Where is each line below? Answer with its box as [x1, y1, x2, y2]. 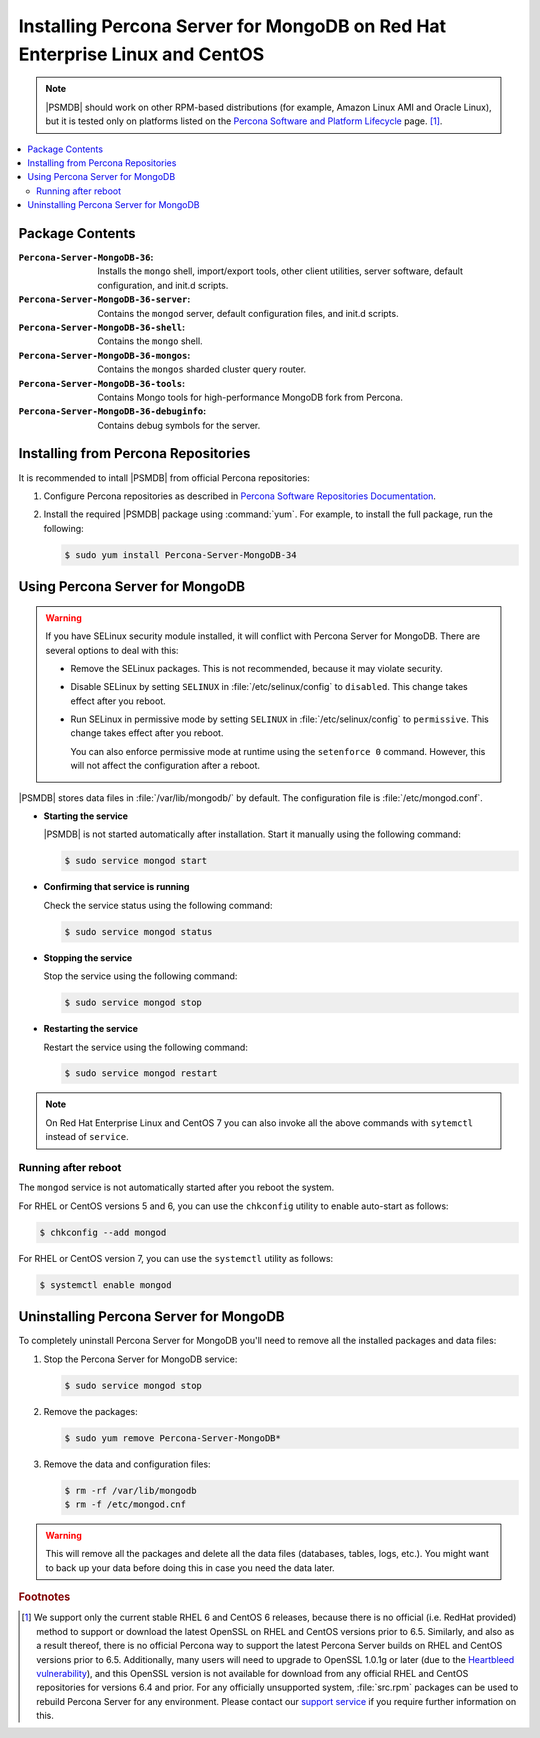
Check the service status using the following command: [43, 899, 273, 911]
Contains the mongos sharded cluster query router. [97, 363, 307, 375]
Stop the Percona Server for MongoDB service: [43, 1353, 238, 1365]
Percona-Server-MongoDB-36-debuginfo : [18, 405, 207, 417]
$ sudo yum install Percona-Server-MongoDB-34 [64, 549, 297, 560]
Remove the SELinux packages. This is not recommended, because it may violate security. [70, 662, 444, 674]
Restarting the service [43, 1023, 139, 1035]
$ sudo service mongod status [64, 926, 213, 937]
